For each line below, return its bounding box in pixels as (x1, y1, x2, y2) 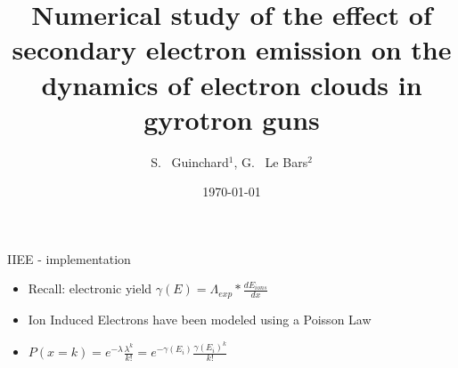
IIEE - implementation (7, 249, 131, 268)
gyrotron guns (143, 100, 320, 137)
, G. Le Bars (233, 152, 308, 171)
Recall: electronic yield (28, 279, 152, 298)
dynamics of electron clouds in (41, 66, 422, 102)
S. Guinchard (151, 152, 229, 171)
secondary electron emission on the (12, 31, 452, 68)
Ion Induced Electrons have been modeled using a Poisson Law (28, 309, 372, 328)
